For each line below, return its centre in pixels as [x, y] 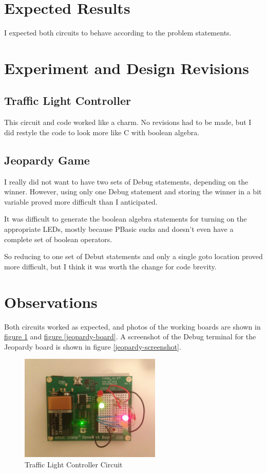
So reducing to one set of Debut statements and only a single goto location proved [133, 256]
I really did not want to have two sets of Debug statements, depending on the [126, 181]
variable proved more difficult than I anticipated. [81, 201]
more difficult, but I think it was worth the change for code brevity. [110, 266]
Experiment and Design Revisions [127, 68]
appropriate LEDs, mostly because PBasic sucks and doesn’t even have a [119, 229]
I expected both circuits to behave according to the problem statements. [118, 33]
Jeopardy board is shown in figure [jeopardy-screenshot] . [93, 346]
